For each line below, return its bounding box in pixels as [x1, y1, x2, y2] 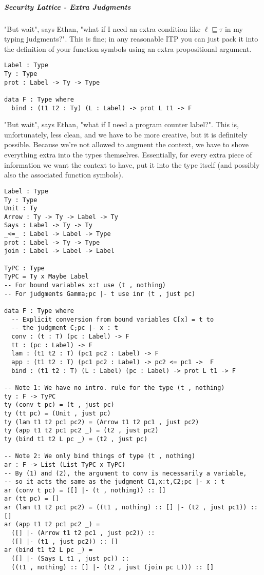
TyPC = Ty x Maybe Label [4, 273, 89, 281]
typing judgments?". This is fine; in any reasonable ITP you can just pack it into [4, 33, 258, 44]
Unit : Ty [4, 205, 37, 212]
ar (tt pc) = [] [4, 495, 60, 503]
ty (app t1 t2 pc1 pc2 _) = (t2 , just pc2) [4, 427, 159, 434]
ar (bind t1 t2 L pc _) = [4, 546, 92, 554]
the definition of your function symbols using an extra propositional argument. [4, 43, 252, 54]
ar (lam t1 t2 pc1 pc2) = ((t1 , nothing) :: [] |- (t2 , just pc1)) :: [4, 504, 258, 511]
